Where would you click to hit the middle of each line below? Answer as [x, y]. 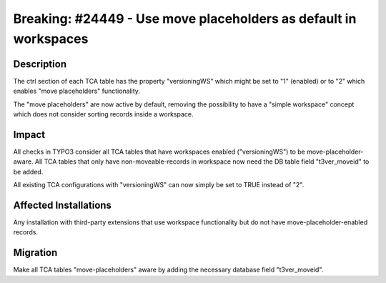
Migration [35, 253]
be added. [28, 172]
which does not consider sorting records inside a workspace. [103, 114]
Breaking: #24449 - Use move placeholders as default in [185, 19]
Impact [29, 135]
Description [40, 64]
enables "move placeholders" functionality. [77, 91]
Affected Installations [63, 205]
